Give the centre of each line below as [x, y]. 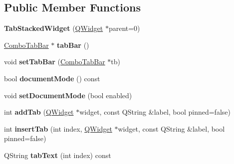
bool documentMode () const [52, 78]
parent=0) [124, 28]
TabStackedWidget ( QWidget [54, 28]
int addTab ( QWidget [39, 112]
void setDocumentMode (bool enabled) [68, 95]
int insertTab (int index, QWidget [58, 128]
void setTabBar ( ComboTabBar [55, 62]
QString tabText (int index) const [58, 155]
